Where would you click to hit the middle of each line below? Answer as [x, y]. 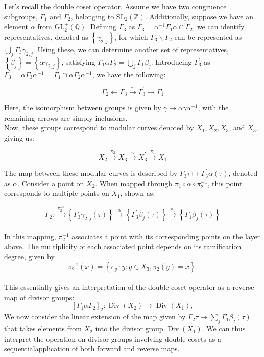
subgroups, [21, 16]
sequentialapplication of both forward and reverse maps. [92, 349]
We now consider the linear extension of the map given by [95, 316]
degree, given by [29, 256]
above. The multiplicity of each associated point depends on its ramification [123, 246]
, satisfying [78, 62]
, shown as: [138, 193]
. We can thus [224, 329]
